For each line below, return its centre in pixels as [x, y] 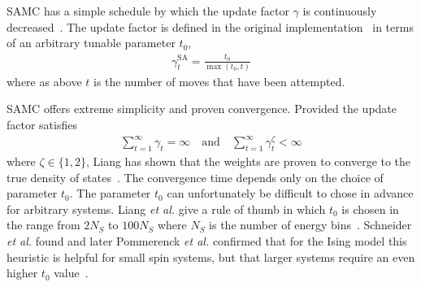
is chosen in [370, 209]
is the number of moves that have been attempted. [219, 81]
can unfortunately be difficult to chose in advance [290, 193]
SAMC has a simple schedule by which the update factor [148, 11]
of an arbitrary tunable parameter [91, 43]
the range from [43, 225]
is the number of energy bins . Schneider [310, 225]
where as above [44, 81]
